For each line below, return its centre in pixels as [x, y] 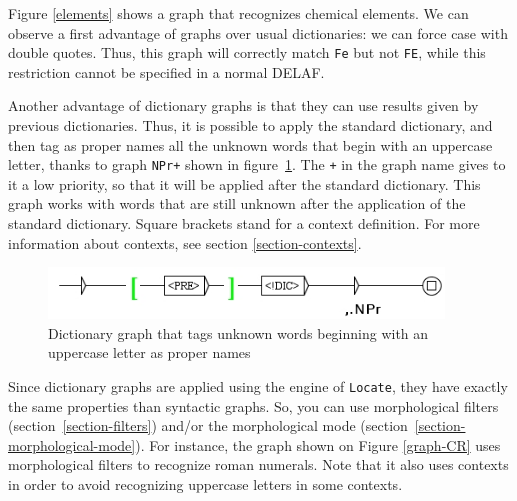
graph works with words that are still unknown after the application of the [237, 203]
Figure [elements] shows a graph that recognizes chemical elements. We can [238, 13]
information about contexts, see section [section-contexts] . [185, 242]
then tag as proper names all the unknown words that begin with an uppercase [250, 144]
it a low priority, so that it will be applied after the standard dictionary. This [244, 183]
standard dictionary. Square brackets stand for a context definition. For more [244, 223]
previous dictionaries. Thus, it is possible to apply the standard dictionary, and [250, 125]
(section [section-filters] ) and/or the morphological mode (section [208, 425]
